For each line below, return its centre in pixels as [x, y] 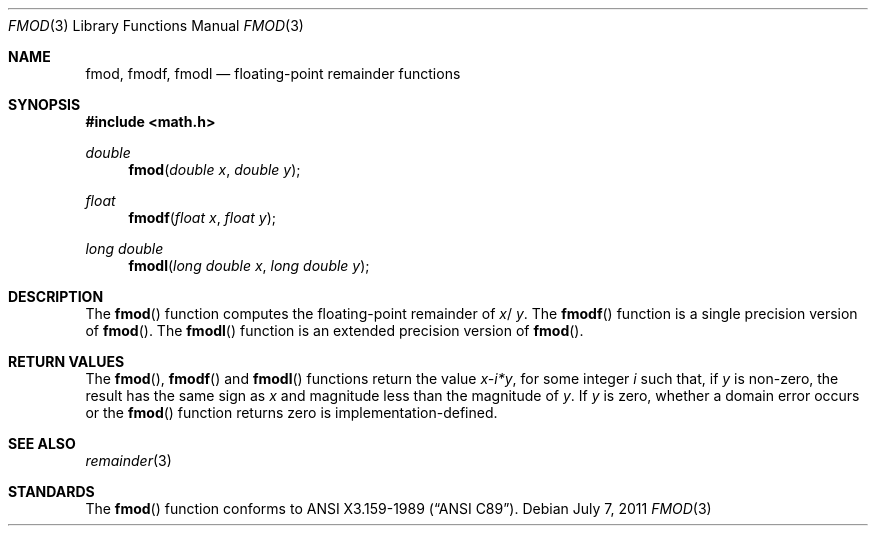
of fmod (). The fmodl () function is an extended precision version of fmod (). [334, 330]
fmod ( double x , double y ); [214, 169]
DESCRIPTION [56, 296]
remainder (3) [128, 460]
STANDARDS [51, 491]
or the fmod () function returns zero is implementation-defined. [291, 412]
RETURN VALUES [66, 361]
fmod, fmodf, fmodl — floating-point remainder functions [273, 73]
